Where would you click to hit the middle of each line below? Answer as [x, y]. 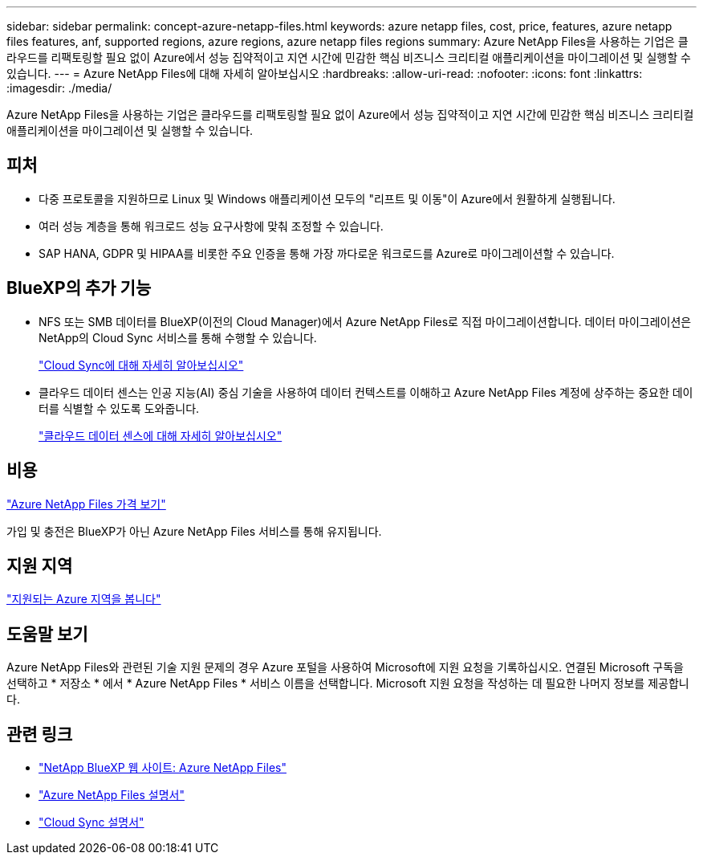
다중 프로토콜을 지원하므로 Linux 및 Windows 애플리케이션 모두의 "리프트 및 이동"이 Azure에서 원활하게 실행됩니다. [327, 198]
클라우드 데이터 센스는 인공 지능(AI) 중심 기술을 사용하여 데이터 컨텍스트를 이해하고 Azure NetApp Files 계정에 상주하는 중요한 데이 [366, 392]
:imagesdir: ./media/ [59, 88]
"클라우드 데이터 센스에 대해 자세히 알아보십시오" [161, 435]
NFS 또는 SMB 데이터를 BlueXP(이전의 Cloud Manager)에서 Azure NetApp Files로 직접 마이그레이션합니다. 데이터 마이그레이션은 [365, 321]
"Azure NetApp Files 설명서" [112, 795]
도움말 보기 [47, 634]
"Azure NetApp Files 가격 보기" [86, 504]
